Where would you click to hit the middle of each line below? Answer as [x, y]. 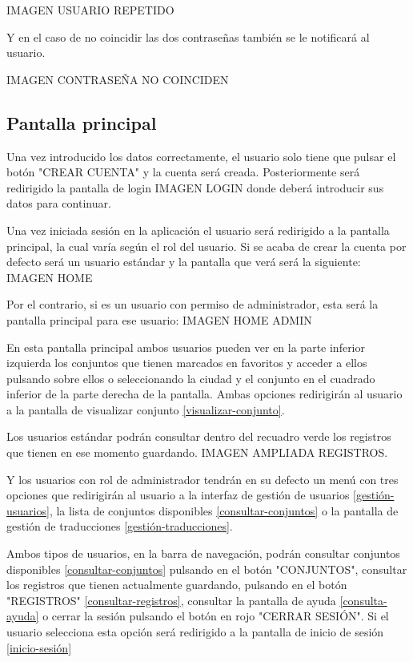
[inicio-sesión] [39, 647]
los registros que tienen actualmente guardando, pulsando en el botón [177, 585]
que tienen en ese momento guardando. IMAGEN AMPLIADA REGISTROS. [197, 452]
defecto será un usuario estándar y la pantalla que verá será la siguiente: [184, 262]
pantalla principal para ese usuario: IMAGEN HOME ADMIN [159, 319]
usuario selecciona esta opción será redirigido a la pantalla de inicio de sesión [195, 632]
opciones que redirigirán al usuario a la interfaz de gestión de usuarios [178, 495]
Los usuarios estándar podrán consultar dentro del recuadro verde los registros [199, 436]
